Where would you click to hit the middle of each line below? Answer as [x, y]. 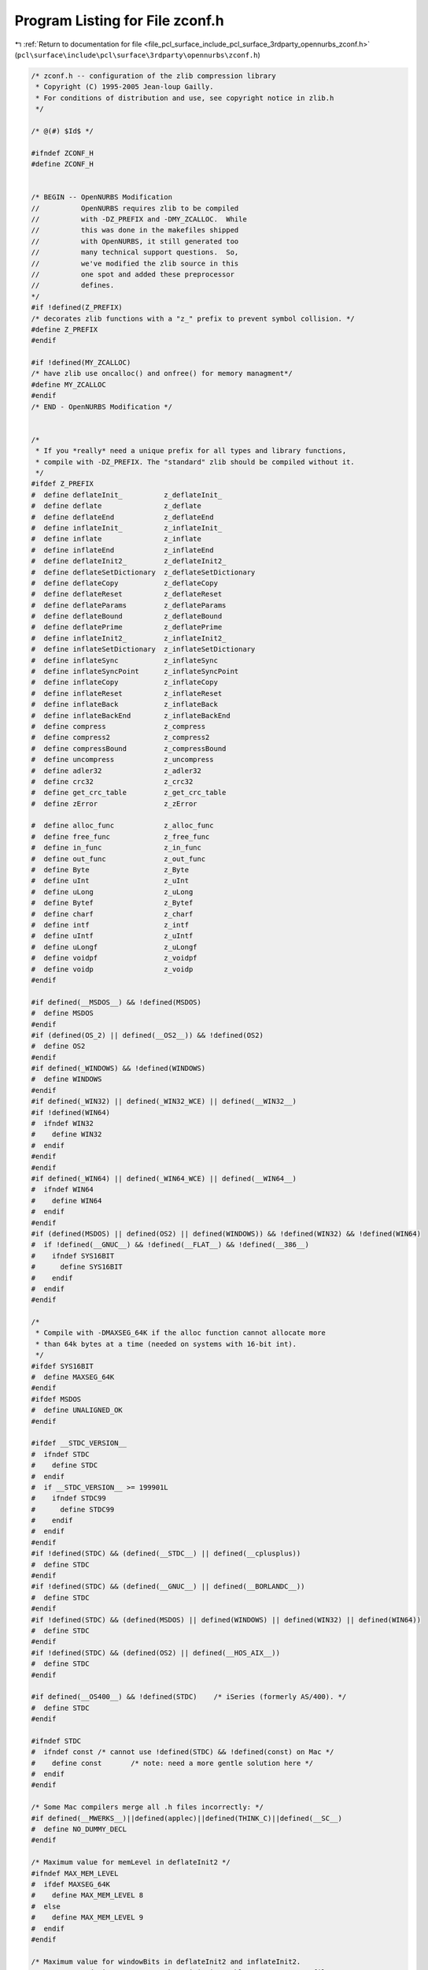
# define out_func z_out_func [118, 859]
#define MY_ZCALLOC [68, 385]
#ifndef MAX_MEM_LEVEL [75, 1873]
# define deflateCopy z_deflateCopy [124, 583]
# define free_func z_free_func [120, 836]
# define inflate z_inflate [116, 539]
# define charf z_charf [112, 914]
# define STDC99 [73, 1509]
